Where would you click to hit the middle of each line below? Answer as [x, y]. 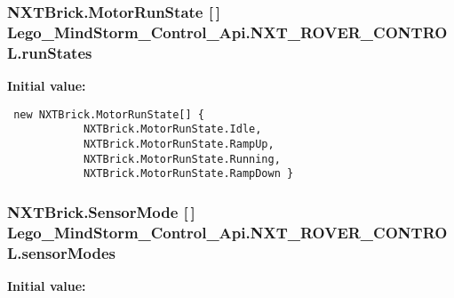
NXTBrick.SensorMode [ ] [101, 211]
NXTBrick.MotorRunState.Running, [182, 159]
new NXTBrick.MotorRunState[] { [109, 114]
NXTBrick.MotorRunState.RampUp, [179, 144]
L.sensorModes [61, 252]
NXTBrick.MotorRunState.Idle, [172, 129]
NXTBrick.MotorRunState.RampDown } [188, 174]
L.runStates [50, 52]
